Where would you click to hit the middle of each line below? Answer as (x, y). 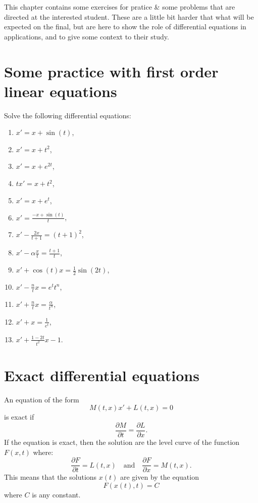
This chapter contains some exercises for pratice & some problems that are (120, 7)
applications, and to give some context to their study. (87, 36)
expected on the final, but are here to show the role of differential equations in (125, 27)
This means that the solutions (50, 477)
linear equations (61, 91)
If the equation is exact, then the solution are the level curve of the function (122, 442)
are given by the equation (159, 477)
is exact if (19, 417)
